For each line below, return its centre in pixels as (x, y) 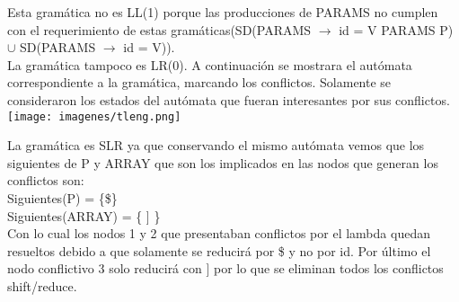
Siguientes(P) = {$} (62, 198)
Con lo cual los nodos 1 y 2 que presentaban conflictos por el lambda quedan (219, 233)
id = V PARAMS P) (396, 29)
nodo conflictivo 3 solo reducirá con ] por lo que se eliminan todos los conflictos (225, 268)
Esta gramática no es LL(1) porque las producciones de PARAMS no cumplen (223, 12)
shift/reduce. (42, 285)
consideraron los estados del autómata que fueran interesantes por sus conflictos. (229, 99)
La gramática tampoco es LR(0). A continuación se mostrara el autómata (210, 64)
